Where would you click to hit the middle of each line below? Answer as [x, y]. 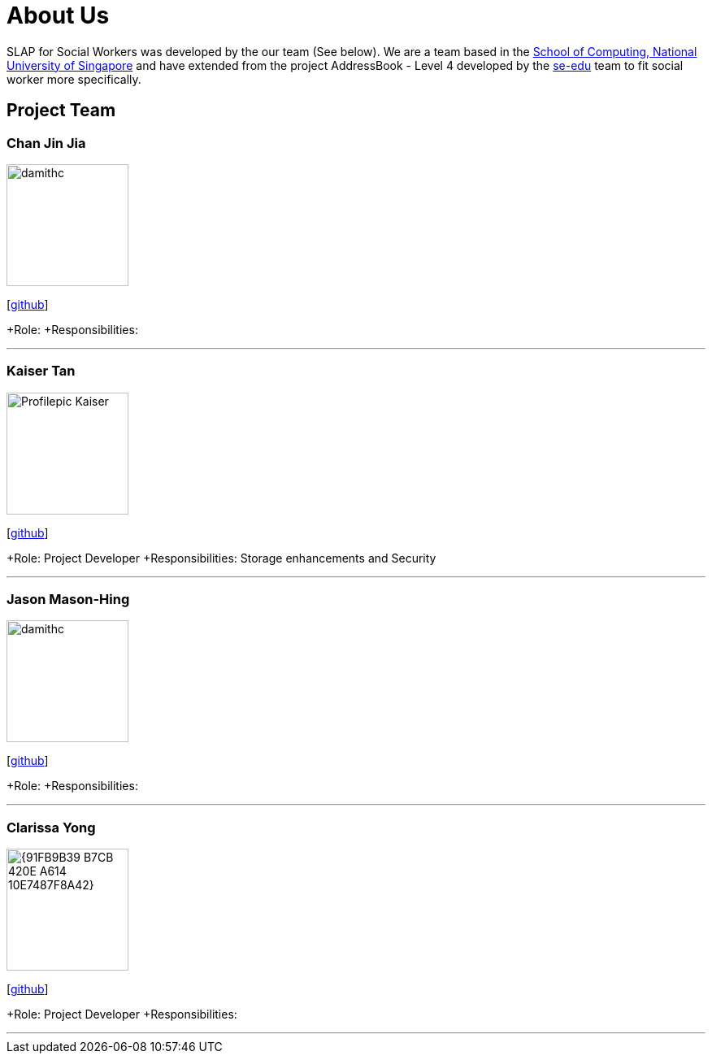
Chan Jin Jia [46, 143]
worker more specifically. [74, 79]
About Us [58, 15]
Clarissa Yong [51, 827]
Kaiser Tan [41, 371]
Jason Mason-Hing [68, 600]
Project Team [61, 111]
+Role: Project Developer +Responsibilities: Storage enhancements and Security [221, 558]
